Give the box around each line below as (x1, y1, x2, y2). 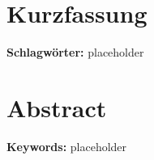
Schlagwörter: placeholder (6, 44, 144, 61)
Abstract (6, 91, 107, 124)
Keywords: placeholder (6, 137, 127, 154)
